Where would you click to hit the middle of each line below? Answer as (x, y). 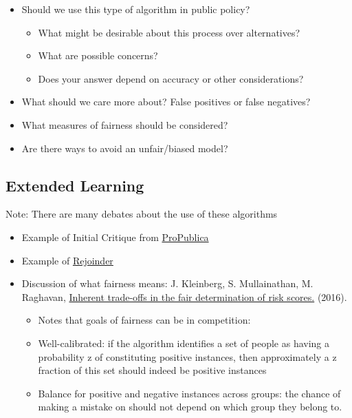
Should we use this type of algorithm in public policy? (136, 9)
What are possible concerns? (98, 55)
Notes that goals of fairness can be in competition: (144, 320)
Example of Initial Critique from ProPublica (115, 237)
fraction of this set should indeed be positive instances (152, 370)
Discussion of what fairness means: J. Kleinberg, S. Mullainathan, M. (167, 283)
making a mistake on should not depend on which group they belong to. (190, 407)
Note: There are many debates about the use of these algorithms (142, 214)
